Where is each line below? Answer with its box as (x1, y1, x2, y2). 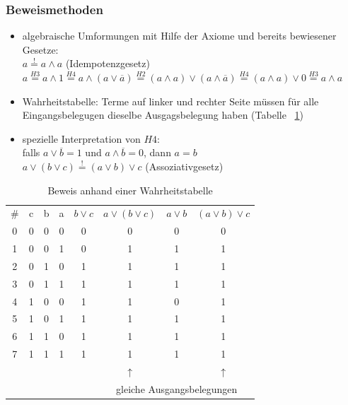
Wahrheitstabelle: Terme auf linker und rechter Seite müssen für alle (22, 93, 319, 108)
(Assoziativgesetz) (145, 158, 224, 173)
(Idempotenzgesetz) (65, 56, 150, 71)
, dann (144, 145, 171, 160)
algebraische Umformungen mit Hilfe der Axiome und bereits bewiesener (22, 28, 337, 43)
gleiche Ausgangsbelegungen (116, 381, 238, 396)
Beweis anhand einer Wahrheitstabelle (47, 182, 213, 197)
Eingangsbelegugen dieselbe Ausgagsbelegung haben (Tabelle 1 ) (22, 107, 303, 122)
